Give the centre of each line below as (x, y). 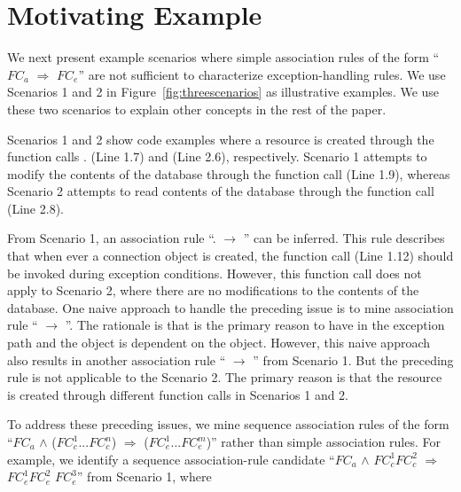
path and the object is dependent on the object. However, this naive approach (219, 343)
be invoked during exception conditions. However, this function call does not (215, 273)
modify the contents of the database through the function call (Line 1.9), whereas (229, 173)
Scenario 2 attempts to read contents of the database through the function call (221, 191)
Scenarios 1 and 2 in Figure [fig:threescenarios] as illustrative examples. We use (223, 92)
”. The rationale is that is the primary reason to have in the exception (255, 325)
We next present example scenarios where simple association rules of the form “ (223, 57)
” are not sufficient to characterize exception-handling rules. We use (262, 74)
